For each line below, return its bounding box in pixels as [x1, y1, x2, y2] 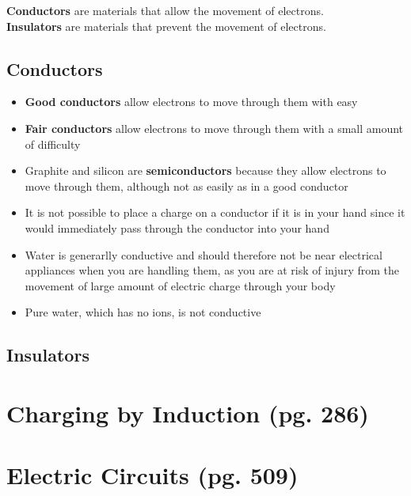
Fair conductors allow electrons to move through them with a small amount [25, 119, 404, 136]
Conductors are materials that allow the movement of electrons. [6, 2, 324, 18]
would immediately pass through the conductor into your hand [25, 219, 329, 236]
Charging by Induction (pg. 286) [6, 396, 369, 429]
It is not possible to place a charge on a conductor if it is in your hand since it [25, 204, 405, 221]
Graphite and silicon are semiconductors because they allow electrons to [25, 162, 386, 179]
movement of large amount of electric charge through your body [25, 277, 336, 293]
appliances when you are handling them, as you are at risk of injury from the [25, 262, 399, 278]
